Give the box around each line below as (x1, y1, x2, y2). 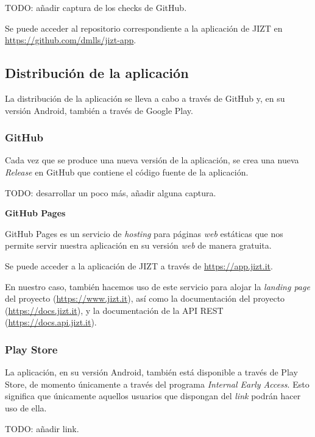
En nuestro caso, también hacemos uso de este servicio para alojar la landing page (5, 280, 310, 293)
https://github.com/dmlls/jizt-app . (5, 34, 136, 46)
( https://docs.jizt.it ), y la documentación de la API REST (5, 304, 224, 316)
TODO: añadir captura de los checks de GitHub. (5, 1, 187, 13)
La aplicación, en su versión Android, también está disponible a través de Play (5, 366, 298, 378)
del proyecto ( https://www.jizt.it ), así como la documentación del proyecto (5, 292, 285, 305)
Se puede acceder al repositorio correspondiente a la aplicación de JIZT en (5, 21, 283, 34)
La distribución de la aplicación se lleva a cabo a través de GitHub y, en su (5, 91, 285, 104)
